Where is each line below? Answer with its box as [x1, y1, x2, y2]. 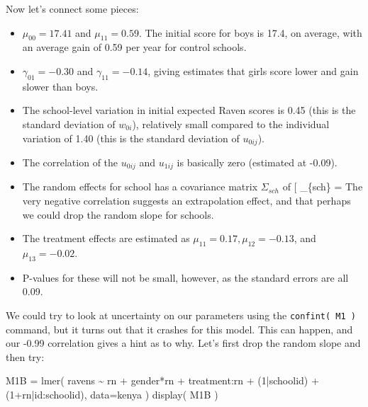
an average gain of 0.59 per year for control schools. [22, 40, 247, 55]
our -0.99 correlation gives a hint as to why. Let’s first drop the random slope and [6, 336, 361, 350]
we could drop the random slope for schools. [22, 207, 214, 222]
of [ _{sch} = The [282, 179, 363, 194]
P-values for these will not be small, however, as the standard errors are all [22, 270, 349, 285]
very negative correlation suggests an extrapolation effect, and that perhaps [22, 193, 351, 208]
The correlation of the [22, 155, 118, 170]
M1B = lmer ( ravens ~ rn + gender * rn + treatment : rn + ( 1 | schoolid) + [6, 373, 319, 388]
